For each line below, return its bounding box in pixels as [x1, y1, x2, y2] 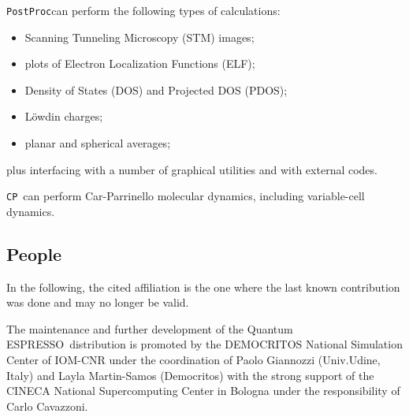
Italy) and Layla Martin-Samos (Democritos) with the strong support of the [6, 367, 374, 383]
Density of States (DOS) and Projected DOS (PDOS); [24, 81, 288, 98]
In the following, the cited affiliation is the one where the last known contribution [6, 278, 400, 295]
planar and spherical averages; [24, 135, 171, 151]
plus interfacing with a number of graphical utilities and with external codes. [6, 161, 377, 177]
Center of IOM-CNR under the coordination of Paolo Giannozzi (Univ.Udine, [6, 352, 381, 368]
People [6, 241, 62, 266]
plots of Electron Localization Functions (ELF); [24, 55, 255, 72]
